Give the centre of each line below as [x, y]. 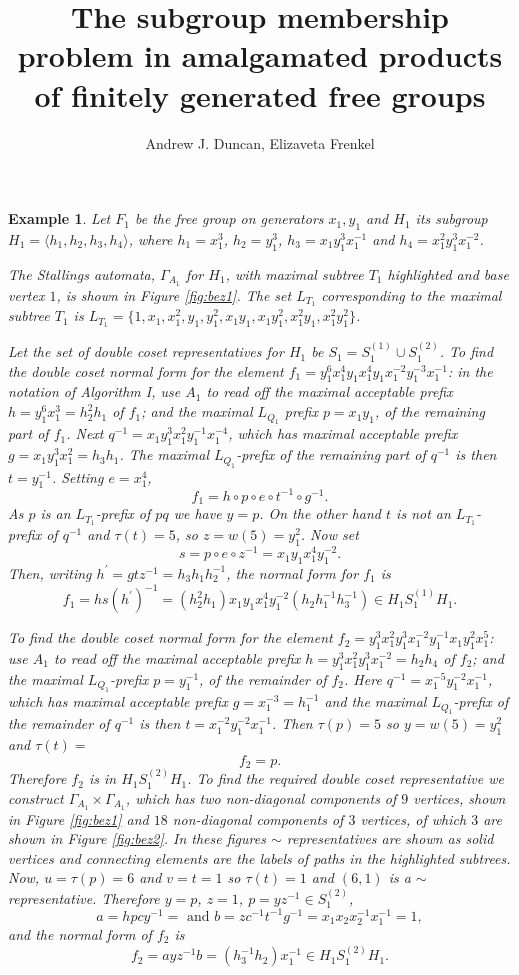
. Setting [77, 476]
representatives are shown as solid [390, 838]
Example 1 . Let [59, 218]
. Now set [329, 534]
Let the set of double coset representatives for [146, 351]
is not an [423, 513]
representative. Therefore [84, 897]
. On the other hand [320, 513]
